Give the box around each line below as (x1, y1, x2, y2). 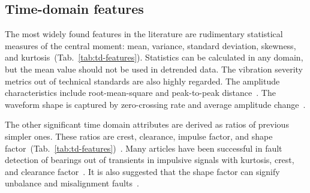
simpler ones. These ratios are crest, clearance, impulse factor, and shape (5, 129, 273, 142)
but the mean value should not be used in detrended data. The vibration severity (5, 62, 303, 75)
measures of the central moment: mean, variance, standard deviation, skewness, (5, 39, 296, 52)
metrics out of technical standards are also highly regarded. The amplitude (5, 74, 280, 87)
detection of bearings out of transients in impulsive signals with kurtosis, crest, (5, 153, 294, 166)
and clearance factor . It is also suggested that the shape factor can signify (5, 165, 280, 177)
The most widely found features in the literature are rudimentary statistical (5, 28, 283, 40)
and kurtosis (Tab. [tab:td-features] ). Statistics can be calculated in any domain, (5, 51, 303, 64)
